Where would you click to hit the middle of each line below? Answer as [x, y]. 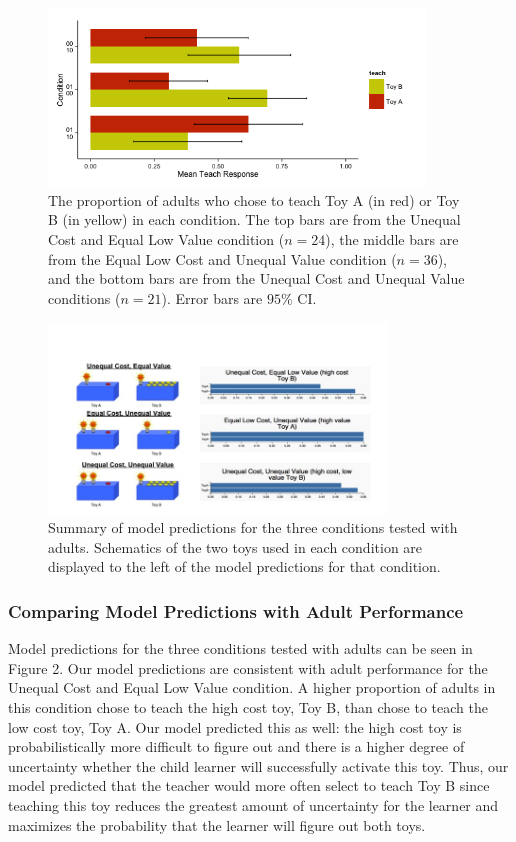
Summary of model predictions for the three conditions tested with [253, 527]
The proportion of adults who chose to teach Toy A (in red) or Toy [254, 199]
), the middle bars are [392, 238]
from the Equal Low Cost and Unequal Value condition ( [222, 258]
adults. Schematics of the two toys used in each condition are [235, 546]
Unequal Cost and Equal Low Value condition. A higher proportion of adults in [252, 687]
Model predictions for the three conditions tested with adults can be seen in [240, 648]
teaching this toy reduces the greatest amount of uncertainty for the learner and [253, 805]
